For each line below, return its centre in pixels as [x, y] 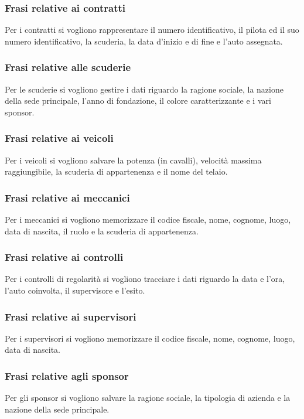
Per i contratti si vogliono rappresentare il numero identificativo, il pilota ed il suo [152, 30]
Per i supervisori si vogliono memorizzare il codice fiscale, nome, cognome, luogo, [150, 338]
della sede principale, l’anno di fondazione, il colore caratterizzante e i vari [138, 101]
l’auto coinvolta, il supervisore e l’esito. [75, 290]
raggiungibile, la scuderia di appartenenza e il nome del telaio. [116, 171]
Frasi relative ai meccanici [67, 197]
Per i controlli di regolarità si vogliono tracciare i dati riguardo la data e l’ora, [145, 279]
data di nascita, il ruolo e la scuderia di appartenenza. [102, 231]
